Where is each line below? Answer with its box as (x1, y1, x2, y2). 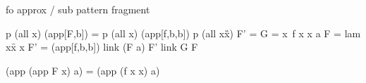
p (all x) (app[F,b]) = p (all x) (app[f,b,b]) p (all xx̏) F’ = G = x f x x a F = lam (6, 25, 361, 40)
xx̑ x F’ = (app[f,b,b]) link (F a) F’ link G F (6, 39, 198, 54)
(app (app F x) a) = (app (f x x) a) (6, 63, 160, 77)
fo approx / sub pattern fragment (6, 2, 150, 16)
